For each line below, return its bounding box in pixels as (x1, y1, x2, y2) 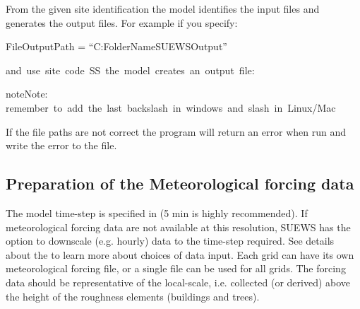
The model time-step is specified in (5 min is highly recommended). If (6, 205, 308, 220)
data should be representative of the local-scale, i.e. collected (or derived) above (6, 274, 351, 289)
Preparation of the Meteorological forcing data (6, 173, 354, 194)
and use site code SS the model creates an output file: (6, 62, 255, 77)
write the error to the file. (6, 138, 117, 153)
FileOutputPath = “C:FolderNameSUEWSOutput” (6, 39, 227, 54)
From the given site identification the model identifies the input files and (6, 1, 320, 16)
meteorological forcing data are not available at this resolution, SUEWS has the (6, 219, 351, 234)
